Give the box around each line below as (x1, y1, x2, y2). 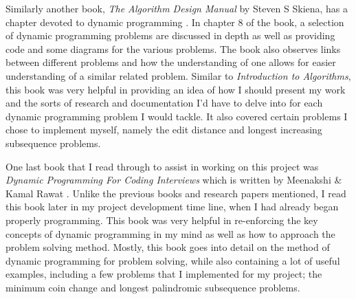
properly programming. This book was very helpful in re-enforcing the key (5, 212, 318, 227)
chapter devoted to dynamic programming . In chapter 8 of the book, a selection (5, 14, 344, 29)
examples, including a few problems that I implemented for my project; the (5, 267, 322, 281)
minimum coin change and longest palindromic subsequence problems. (5, 280, 300, 294)
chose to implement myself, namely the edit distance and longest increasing (5, 122, 322, 137)
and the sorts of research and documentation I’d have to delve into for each (5, 96, 323, 110)
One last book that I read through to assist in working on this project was (5, 159, 319, 173)
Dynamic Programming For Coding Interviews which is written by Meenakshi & (5, 173, 342, 187)
